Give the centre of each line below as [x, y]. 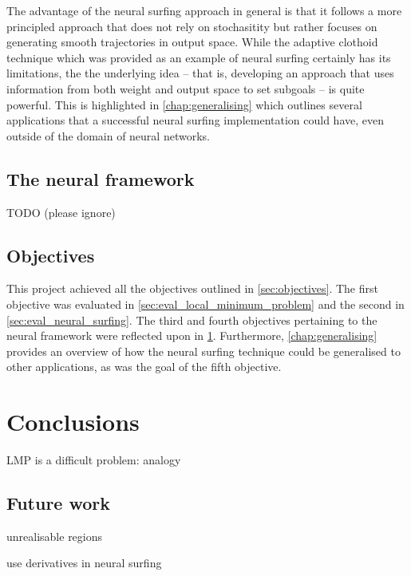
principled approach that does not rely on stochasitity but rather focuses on [192, 26]
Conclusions [73, 422]
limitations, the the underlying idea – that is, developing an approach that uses [200, 73]
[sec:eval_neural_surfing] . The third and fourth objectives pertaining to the [192, 320]
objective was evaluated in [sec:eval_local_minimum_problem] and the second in [205, 304]
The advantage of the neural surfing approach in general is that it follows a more [204, 10]
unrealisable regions [55, 536]
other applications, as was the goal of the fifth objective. [144, 367]
